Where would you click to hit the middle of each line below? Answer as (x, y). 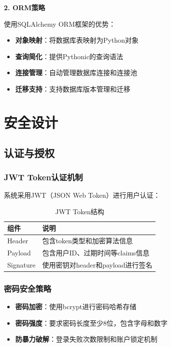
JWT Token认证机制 (43, 177)
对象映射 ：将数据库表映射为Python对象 (77, 40)
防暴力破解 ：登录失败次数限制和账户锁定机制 (86, 339)
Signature (21, 264)
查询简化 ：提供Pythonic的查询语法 (69, 56)
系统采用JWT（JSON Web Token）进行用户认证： (82, 195)
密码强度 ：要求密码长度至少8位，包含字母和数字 (91, 323)
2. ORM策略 (25, 7)
